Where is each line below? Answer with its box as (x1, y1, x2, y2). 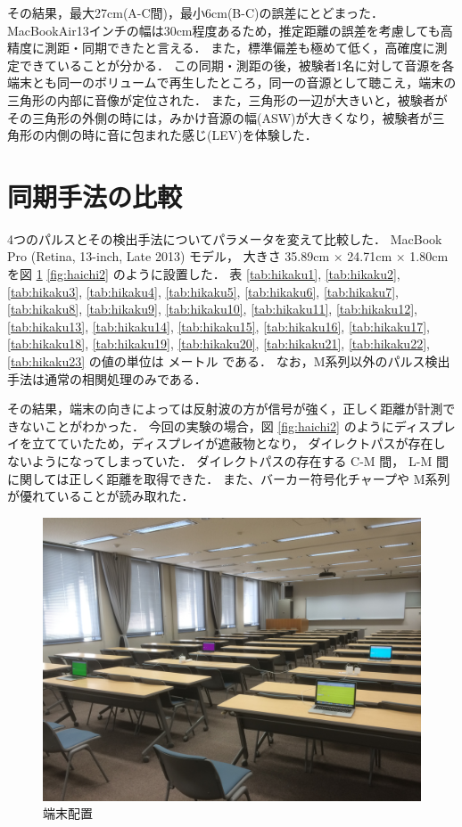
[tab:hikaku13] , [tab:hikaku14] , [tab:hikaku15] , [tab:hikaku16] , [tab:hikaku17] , (7, 316, 430, 335)
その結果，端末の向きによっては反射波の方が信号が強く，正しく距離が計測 (7, 399, 443, 418)
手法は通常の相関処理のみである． (7, 369, 207, 388)
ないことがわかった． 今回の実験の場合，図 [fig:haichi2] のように (19, 416, 394, 435)
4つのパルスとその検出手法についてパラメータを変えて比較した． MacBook (7, 229, 442, 248)
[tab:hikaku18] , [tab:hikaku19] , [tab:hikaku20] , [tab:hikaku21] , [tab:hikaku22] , (7, 334, 430, 353)
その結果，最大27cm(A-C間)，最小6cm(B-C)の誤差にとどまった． (7, 4, 384, 21)
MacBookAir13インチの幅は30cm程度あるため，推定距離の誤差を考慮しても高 (7, 20, 453, 39)
